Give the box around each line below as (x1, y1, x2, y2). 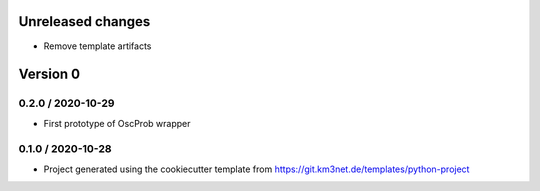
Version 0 (18, 66, 80, 83)
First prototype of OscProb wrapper (43, 117, 191, 129)
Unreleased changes (18, 13, 151, 30)
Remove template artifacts (43, 40, 152, 52)
